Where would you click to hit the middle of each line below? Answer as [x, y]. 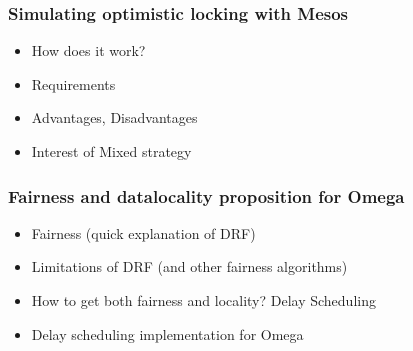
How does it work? [88, 50]
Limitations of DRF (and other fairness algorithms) [189, 266]
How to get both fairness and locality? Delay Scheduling [203, 300]
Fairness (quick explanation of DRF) [143, 232]
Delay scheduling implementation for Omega [167, 333]
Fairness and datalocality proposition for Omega [206, 195]
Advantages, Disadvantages [114, 117]
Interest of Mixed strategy [111, 151]
